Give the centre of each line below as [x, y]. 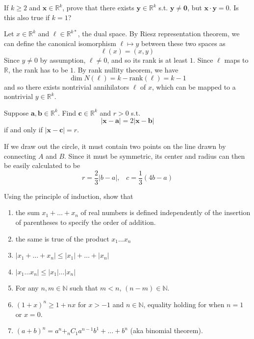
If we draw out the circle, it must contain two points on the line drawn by [115, 146]
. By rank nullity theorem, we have [126, 69]
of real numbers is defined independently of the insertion [165, 212]
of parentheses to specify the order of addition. [86, 222]
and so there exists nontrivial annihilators [67, 86]
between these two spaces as [183, 43]
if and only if [23, 130]
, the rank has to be [38, 69]
